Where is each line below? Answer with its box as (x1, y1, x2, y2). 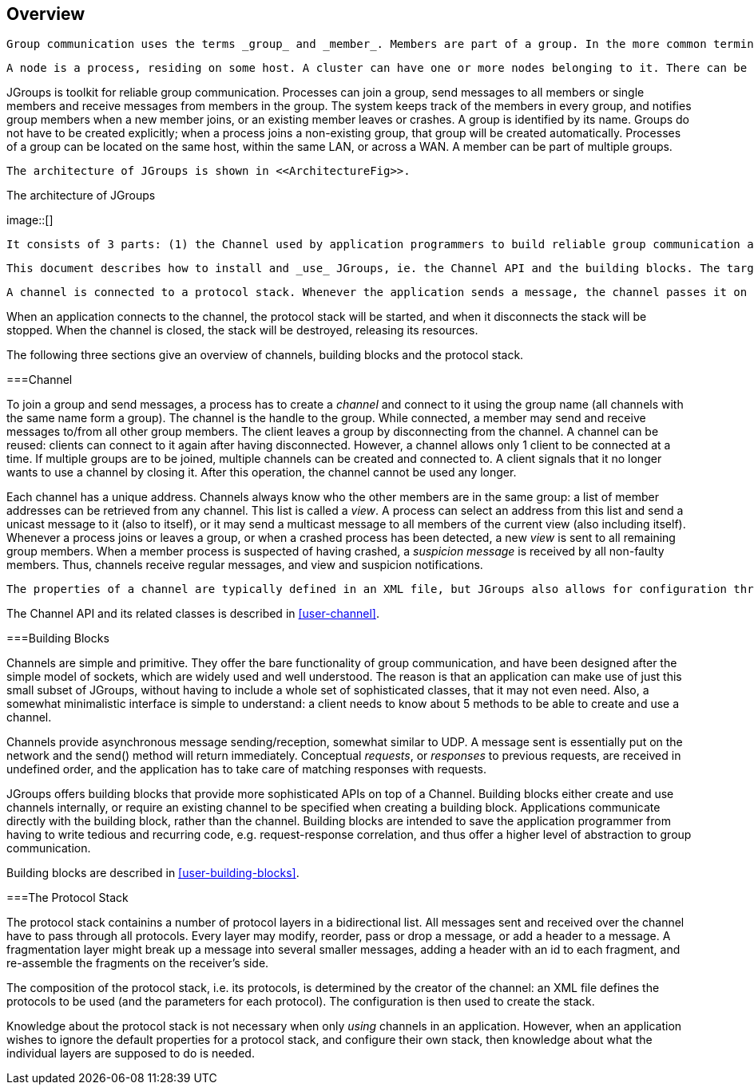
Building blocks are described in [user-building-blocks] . (6, 866, 300, 880)
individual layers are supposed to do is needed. (6, 1046, 255, 1061)
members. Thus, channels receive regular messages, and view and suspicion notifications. (6, 558, 483, 572)
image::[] (6, 213, 54, 227)
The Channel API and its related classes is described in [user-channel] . (6, 607, 379, 621)
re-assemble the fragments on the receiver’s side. (6, 956, 269, 970)
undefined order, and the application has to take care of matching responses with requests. (6, 762, 487, 777)
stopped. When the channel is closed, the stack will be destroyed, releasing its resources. (6, 323, 478, 338)
